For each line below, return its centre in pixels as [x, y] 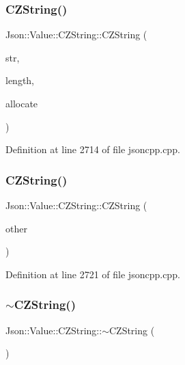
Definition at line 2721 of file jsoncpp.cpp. [93, 274]
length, [20, 80]
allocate [22, 103]
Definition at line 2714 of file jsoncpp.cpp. [93, 149]
